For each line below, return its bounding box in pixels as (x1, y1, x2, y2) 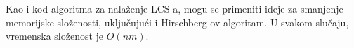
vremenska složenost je (6, 29, 104, 43)
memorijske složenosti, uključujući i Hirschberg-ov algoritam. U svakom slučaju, (6, 15, 349, 29)
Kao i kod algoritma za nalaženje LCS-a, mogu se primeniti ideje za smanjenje (6, 1, 343, 15)
